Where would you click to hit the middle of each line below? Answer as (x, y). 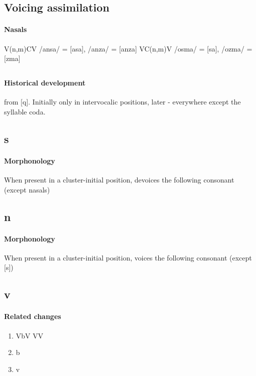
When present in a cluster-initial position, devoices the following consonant (119, 180)
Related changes (33, 316)
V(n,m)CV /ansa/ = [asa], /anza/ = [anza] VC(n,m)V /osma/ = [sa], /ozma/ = (128, 48)
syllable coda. (25, 111)
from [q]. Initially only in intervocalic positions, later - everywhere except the (122, 102)
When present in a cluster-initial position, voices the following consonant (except (128, 257)
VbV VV (30, 335)
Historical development (45, 83)
